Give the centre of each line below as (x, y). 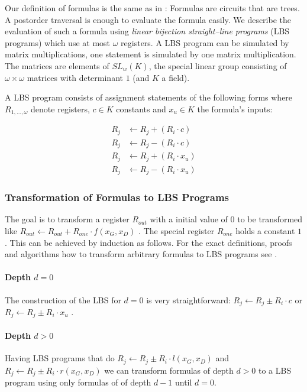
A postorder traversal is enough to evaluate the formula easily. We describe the (148, 19)
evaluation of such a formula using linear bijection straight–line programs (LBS (147, 31)
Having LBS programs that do (60, 358)
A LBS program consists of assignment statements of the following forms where (149, 97)
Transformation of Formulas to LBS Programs (117, 197)
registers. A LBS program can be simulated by (205, 42)
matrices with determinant (75, 77)
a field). (176, 77)
